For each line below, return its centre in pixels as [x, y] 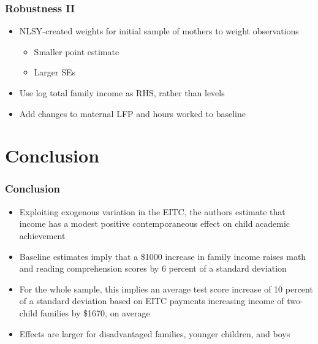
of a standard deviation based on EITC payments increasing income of [152, 301]
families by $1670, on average [95, 312]
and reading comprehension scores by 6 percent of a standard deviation [153, 268]
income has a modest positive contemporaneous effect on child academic [155, 224]
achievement [42, 235]
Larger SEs [55, 72]
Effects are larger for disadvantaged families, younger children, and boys [155, 333]
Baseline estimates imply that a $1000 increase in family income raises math [163, 256]
